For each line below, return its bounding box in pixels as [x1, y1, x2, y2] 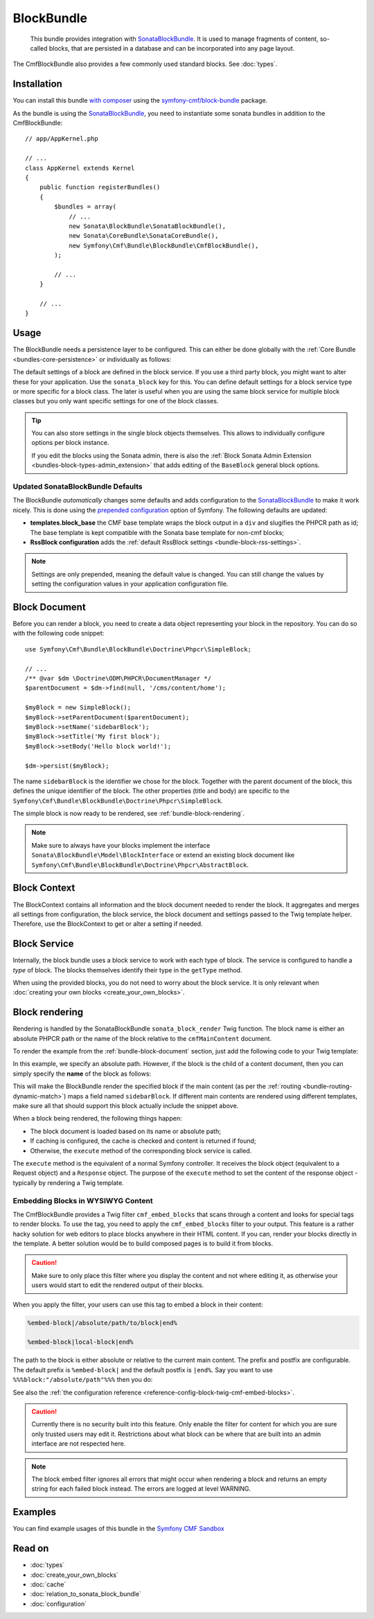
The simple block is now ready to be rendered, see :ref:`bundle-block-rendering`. [12, 809, 245, 818]
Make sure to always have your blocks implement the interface [31, 841, 211, 849]
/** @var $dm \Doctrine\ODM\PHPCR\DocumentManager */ [25, 674, 211, 682]
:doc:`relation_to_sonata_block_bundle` [30, 1590, 142, 1598]
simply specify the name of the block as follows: [12, 1069, 152, 1078]
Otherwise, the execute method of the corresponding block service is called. [30, 1146, 252, 1155]
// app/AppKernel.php [25, 135, 98, 143]
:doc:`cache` [30, 1580, 66, 1589]
